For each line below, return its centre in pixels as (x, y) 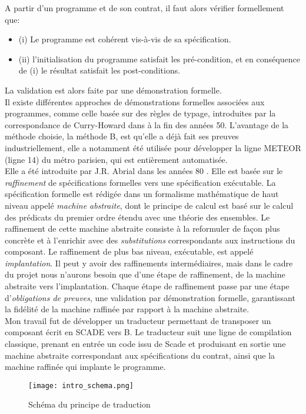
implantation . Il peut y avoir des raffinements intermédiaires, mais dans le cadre (149, 263)
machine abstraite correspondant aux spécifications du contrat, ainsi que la (140, 355)
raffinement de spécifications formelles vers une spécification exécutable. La (140, 182)
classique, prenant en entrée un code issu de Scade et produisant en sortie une (145, 344)
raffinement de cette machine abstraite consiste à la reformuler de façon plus (142, 228)
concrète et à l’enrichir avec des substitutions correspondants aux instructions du (150, 240)
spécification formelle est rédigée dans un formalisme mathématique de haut (142, 194)
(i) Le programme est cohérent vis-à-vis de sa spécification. (125, 39)
